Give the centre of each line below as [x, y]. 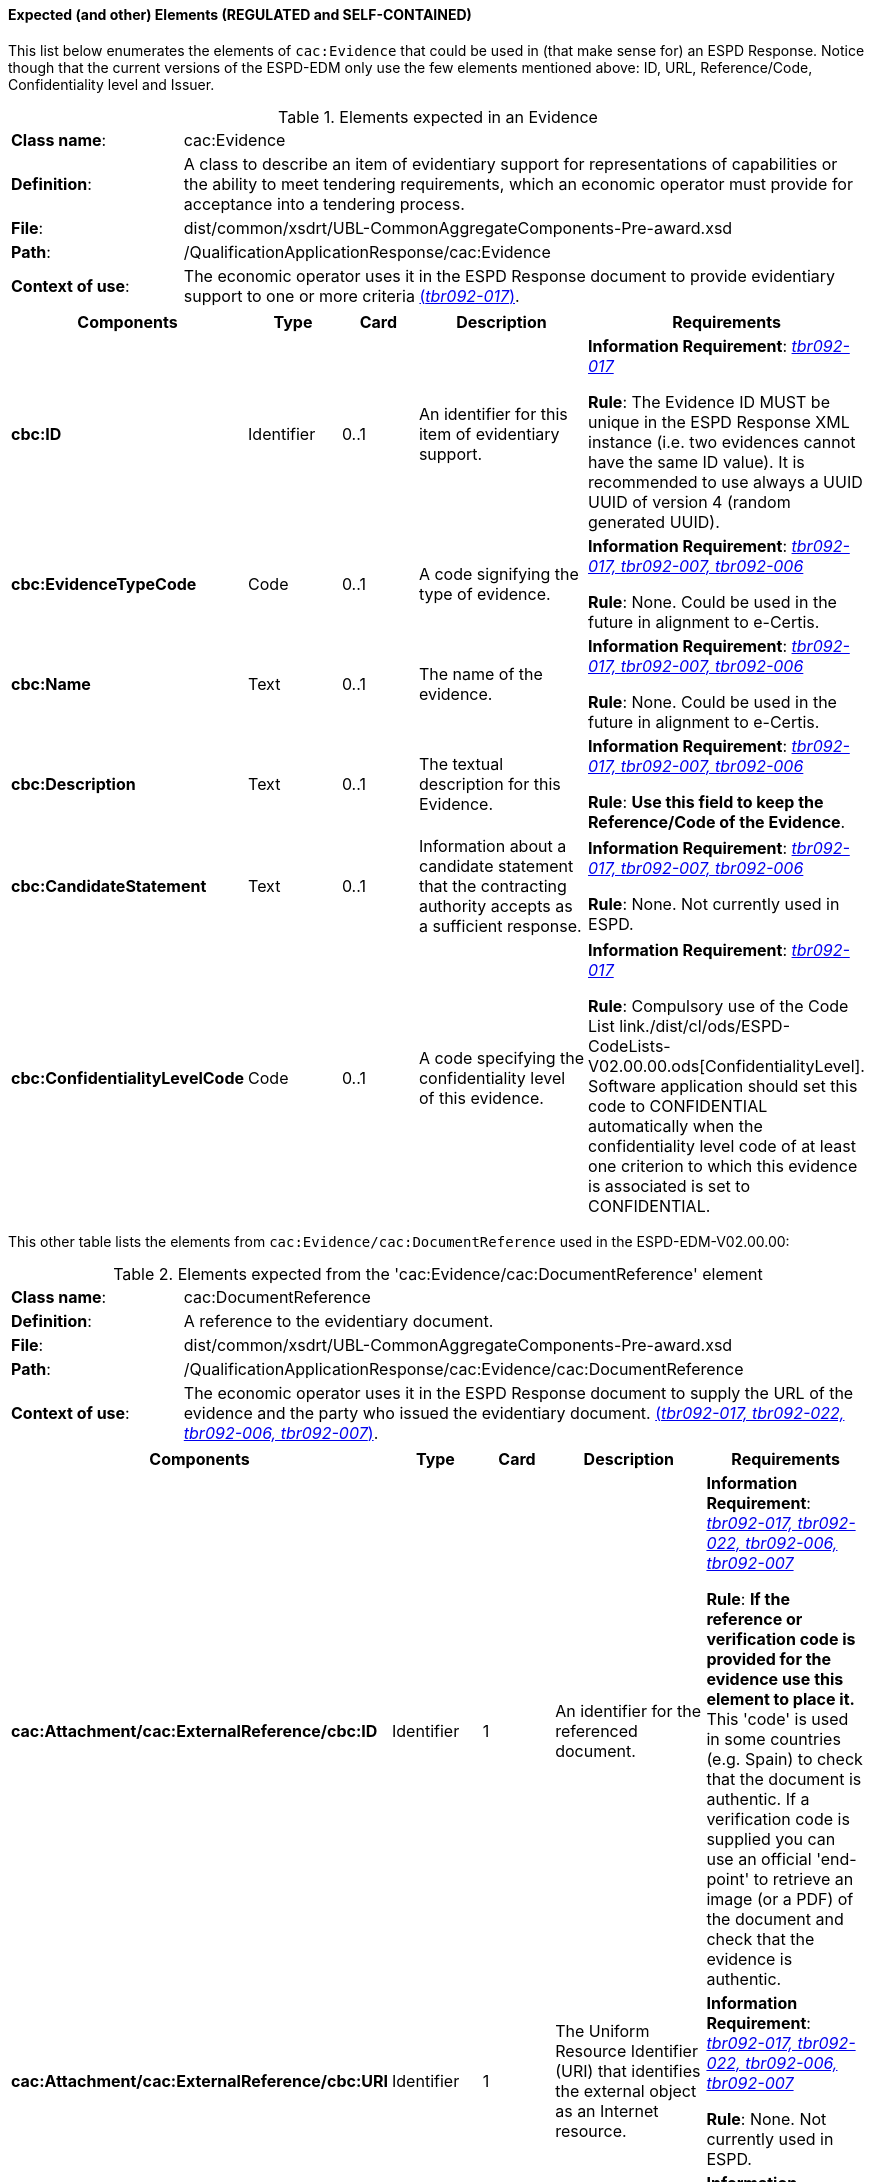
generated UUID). [654, 521]
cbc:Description [73, 783]
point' [728, 1878]
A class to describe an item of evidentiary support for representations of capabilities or [510, 163]
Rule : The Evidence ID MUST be [709, 401]
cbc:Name [51, 683]
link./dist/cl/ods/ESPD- [704, 1025]
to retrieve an [803, 1878]
